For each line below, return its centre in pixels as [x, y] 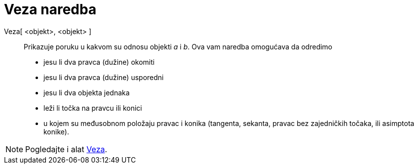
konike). [56, 131]
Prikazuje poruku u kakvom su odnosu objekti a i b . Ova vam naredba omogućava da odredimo [178, 46]
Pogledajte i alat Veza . [66, 149]
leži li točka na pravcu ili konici [93, 108]
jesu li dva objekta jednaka [87, 92]
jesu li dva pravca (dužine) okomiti [99, 62]
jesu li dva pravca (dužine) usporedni [104, 77]
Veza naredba [50, 9]
